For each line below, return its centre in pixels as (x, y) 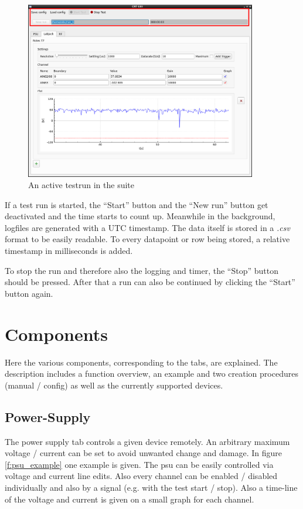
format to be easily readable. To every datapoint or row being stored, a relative (147, 239)
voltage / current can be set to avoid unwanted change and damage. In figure (144, 453)
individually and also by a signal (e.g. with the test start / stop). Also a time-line (151, 487)
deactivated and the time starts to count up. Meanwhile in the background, (140, 216)
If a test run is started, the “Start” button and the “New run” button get (137, 204)
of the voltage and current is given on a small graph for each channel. (130, 499)
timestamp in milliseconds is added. (69, 251)
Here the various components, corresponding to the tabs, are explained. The (141, 362)
